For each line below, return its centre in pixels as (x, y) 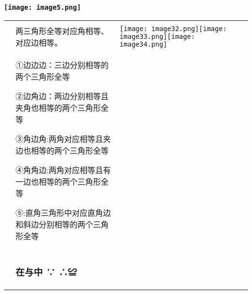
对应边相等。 (39, 42)
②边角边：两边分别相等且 (62, 96)
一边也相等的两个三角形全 (62, 181)
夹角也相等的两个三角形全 (62, 107)
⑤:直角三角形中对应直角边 (63, 212)
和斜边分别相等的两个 (55, 224)
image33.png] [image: (157, 36)
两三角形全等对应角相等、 (62, 31)
